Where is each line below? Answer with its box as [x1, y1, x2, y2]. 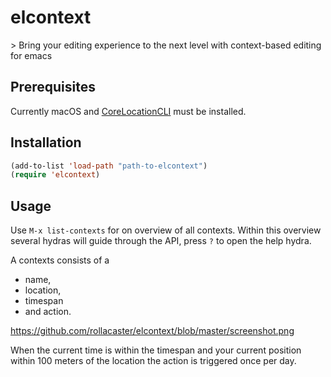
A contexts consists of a [10, 254, 110, 266]
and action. [24, 306, 72, 318]
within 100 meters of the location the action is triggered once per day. [10, 355, 297, 367]
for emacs [10, 49, 53, 61]
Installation [10, 134, 82, 151]
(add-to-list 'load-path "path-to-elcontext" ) [10, 161, 208, 171]
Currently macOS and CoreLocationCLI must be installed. [10, 105, 247, 117]
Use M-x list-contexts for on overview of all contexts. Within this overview [10, 224, 322, 236]
